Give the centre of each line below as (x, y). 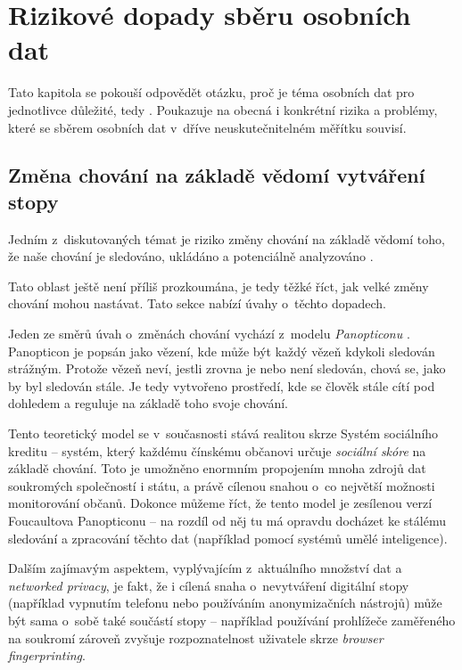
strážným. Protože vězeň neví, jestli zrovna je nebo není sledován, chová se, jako (227, 368)
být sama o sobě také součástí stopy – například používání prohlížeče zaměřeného (232, 620)
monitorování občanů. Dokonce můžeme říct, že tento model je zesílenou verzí (220, 503)
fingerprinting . (47, 655)
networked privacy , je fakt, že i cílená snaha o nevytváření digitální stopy (209, 585)
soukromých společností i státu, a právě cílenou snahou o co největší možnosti (222, 485)
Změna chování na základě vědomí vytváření (217, 175)
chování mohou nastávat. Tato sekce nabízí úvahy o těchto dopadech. (198, 303)
